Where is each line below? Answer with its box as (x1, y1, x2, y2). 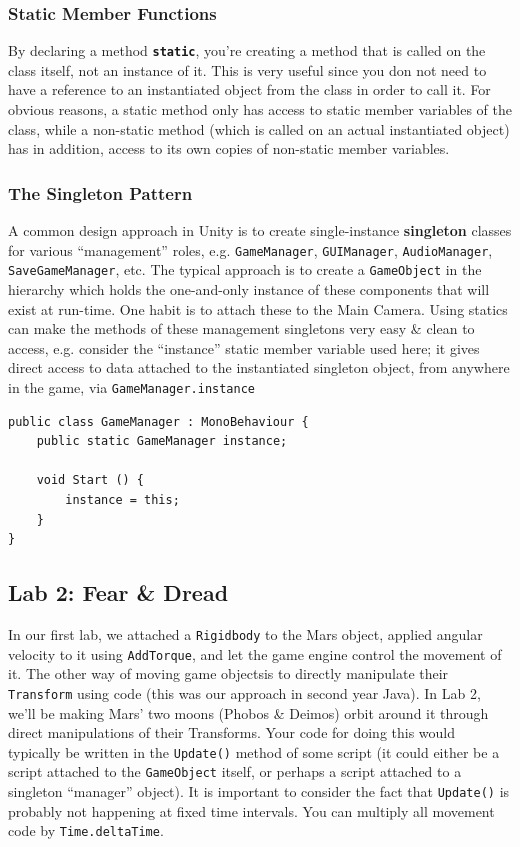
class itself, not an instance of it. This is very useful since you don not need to (8, 59, 487, 80)
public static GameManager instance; (36, 434, 288, 449)
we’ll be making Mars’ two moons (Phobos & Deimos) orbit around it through (8, 702, 489, 723)
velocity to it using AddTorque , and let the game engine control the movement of (8, 643, 502, 664)
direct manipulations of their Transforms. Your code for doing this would (8, 722, 456, 743)
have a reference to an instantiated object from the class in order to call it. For (8, 79, 491, 100)
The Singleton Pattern (8, 180, 193, 205)
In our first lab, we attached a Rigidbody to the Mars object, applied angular (8, 623, 483, 644)
